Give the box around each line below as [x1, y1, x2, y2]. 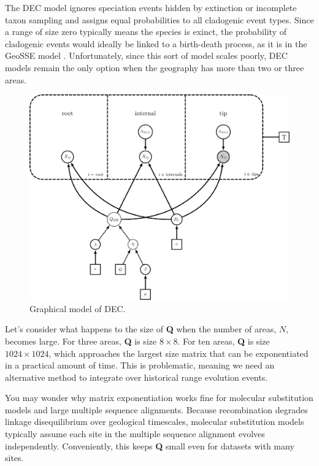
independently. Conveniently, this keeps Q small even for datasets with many [5, 439, 294, 452]
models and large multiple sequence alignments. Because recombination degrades [5, 403, 308, 416]
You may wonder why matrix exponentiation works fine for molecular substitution [5, 391, 313, 404]
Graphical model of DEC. [29, 302, 126, 315]
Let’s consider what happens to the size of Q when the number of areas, [5, 323, 277, 335]
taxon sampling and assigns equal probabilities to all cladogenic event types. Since [5, 13, 314, 26]
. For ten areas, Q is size [177, 334, 270, 347]
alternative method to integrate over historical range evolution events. [5, 370, 268, 383]
